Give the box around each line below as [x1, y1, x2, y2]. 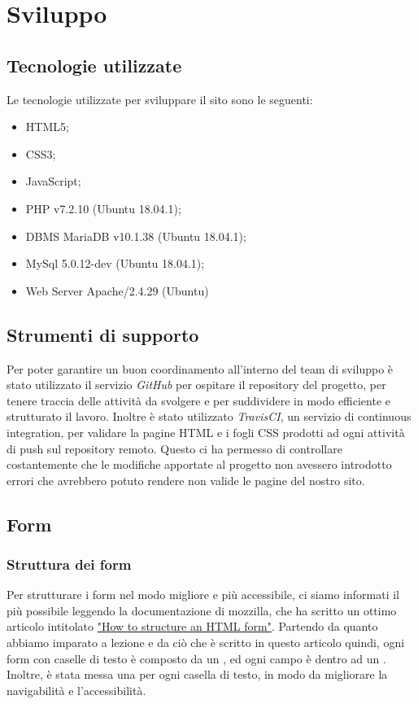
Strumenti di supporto [7, 321, 199, 347]
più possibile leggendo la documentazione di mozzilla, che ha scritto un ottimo [7, 601, 397, 619]
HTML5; [25, 118, 69, 135]
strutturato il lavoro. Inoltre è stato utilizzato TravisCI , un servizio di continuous [7, 408, 411, 425]
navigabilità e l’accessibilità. [7, 681, 146, 698]
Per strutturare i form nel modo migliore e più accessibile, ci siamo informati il [7, 586, 399, 603]
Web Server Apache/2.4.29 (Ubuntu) [25, 282, 209, 299]
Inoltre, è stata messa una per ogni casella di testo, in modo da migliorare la [7, 666, 388, 683]
